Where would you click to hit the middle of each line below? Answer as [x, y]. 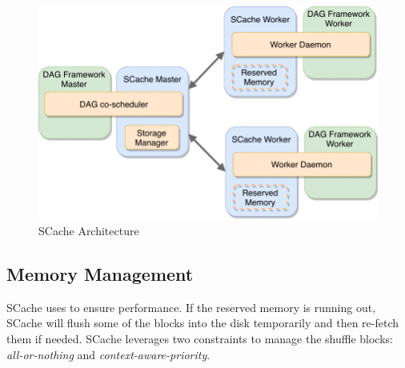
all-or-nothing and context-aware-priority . [108, 354]
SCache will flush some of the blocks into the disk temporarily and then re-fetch [203, 323]
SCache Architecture [89, 230]
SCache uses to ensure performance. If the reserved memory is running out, [191, 307]
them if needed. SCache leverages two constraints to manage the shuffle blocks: [200, 338]
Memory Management [100, 273]
